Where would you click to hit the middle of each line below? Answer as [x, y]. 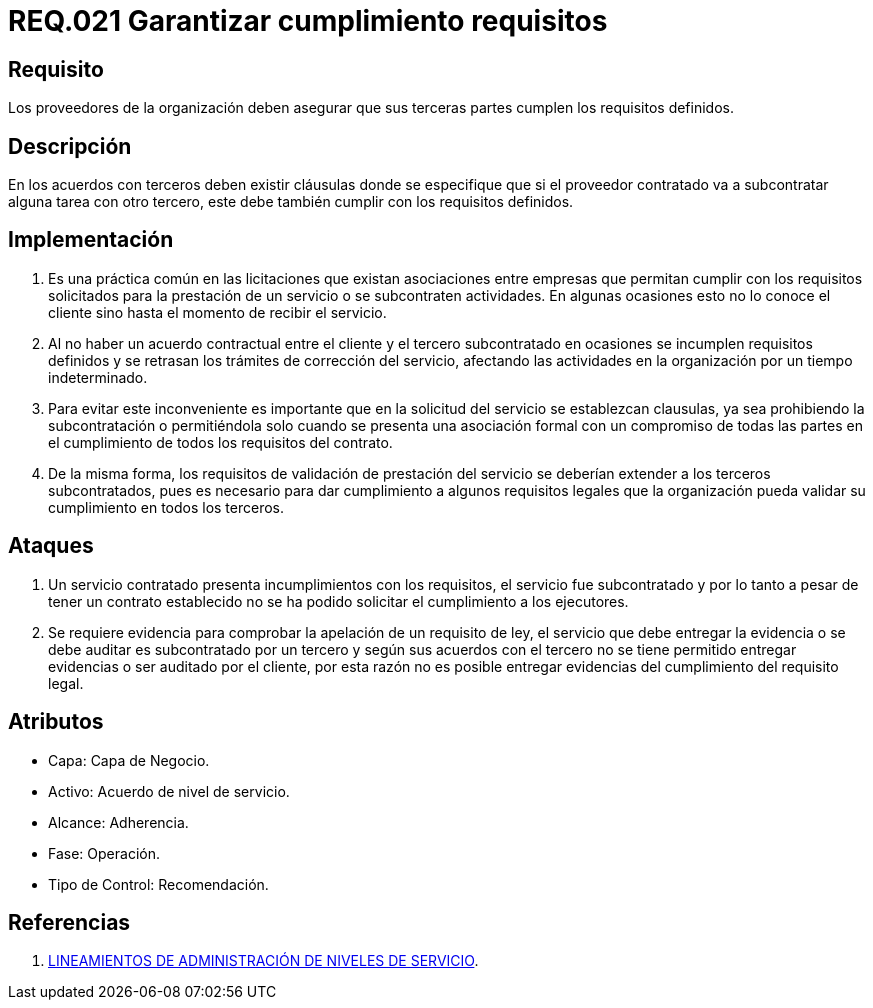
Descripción [70, 146]
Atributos [56, 722]
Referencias [69, 922]
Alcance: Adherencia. [118, 822]
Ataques [51, 546]
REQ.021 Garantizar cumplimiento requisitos [308, 21]
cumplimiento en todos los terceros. [166, 507]
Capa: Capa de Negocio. [129, 760]
